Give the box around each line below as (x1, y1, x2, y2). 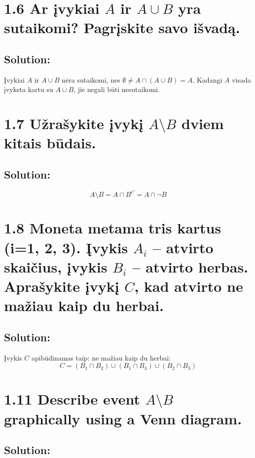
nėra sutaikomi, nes (62, 74, 120, 85)
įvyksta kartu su (4, 84, 53, 94)
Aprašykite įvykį (4, 275, 119, 296)
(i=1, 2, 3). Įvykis (4, 237, 128, 257)
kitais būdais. (4, 133, 96, 153)
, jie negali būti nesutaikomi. (73, 84, 160, 94)
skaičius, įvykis (4, 256, 108, 276)
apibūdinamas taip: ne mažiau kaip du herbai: (31, 352, 171, 363)
